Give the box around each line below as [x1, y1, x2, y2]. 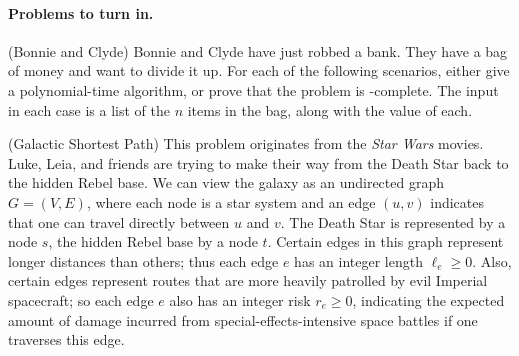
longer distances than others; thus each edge [8, 250, 279, 271]
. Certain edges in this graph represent [267, 231, 504, 252]
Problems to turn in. [8, 2, 154, 23]
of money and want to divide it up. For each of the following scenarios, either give [8, 60, 510, 81]
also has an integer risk [169, 289, 311, 310]
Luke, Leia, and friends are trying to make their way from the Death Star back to [8, 152, 509, 173]
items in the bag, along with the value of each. [187, 99, 473, 120]
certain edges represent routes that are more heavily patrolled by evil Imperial [8, 270, 488, 291]
